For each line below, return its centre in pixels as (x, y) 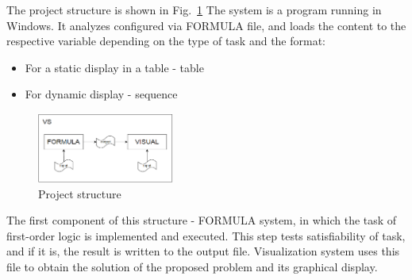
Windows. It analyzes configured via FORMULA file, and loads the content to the (206, 25)
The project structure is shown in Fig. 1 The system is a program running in (194, 10)
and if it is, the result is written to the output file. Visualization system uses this (203, 251)
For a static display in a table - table (114, 67)
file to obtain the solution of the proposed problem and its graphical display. (192, 267)
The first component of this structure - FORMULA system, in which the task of (202, 220)
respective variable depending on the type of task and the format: (166, 41)
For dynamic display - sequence (101, 94)
